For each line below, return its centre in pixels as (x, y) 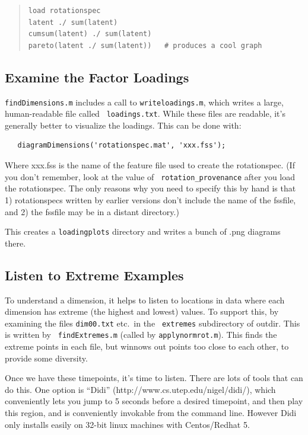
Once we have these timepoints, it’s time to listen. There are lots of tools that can (154, 378)
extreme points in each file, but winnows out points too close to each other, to (147, 346)
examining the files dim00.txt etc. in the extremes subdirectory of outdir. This (153, 323)
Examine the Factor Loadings (97, 77)
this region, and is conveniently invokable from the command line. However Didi (151, 413)
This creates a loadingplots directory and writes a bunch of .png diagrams (143, 231)
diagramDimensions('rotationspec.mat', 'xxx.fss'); (122, 145)
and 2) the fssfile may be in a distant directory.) (92, 211)
